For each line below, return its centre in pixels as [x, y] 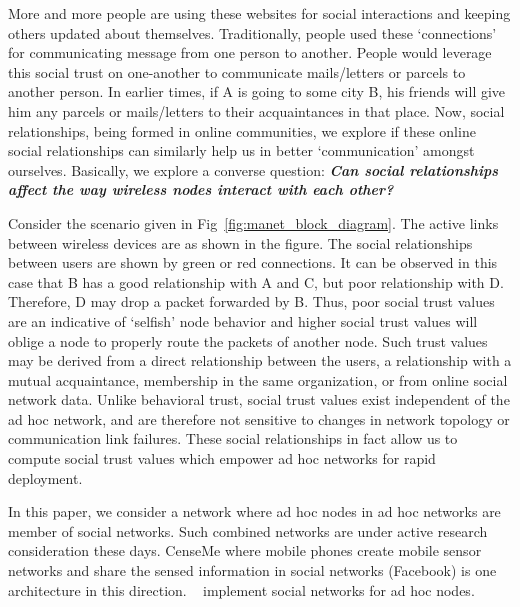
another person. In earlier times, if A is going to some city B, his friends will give [257, 91]
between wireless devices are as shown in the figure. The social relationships [240, 242]
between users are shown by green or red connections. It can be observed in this [253, 262]
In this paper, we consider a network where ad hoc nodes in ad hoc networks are [254, 511]
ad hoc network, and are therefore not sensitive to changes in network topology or [259, 418]
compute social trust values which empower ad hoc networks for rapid [222, 458]
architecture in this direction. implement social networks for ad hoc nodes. [241, 589]
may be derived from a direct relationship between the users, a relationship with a [260, 360]
